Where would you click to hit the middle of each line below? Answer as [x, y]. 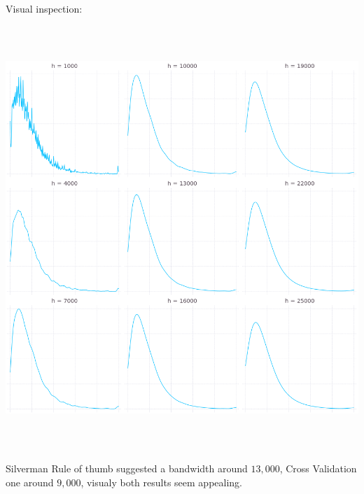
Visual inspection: [44, 8]
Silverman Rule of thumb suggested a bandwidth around [127, 468]
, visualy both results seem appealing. [161, 482]
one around [30, 482]
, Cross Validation [318, 468]
